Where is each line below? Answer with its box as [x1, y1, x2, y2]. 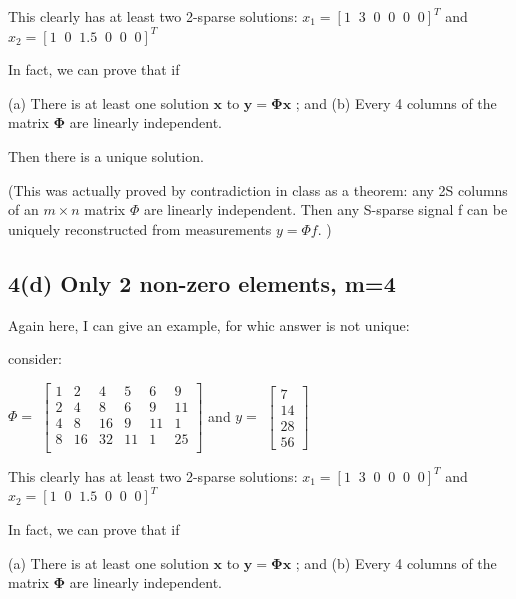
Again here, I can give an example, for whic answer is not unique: [8, 314, 410, 335]
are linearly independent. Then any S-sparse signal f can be [143, 199, 508, 220]
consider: [8, 348, 62, 369]
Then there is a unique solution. [8, 145, 204, 166]
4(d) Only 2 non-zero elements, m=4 [8, 267, 396, 298]
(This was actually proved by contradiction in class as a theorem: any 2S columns [8, 179, 508, 200]
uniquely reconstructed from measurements [8, 218, 272, 239]
